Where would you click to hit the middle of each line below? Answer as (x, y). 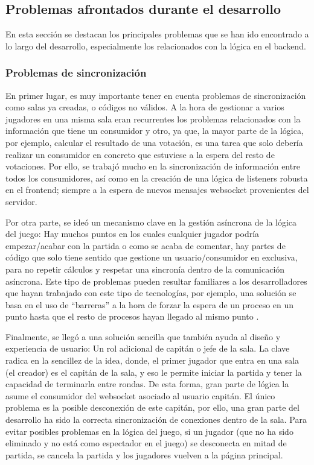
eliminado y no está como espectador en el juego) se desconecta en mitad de (146, 443)
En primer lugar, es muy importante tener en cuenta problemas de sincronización (156, 95)
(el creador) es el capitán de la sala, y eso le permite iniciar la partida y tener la (154, 372)
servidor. (21, 201)
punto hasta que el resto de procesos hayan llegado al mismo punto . (132, 316)
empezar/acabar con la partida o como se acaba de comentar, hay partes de (146, 245)
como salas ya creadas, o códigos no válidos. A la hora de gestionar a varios (145, 107)
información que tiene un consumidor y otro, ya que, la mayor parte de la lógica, (155, 131)
